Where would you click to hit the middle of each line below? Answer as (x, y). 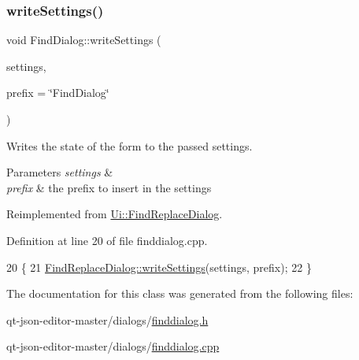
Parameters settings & (60, 172)
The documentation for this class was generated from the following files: (180, 293)
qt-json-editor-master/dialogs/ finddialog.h (107, 319)
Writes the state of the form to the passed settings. (130, 145)
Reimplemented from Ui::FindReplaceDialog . (115, 214)
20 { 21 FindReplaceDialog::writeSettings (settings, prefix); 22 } (159, 267)
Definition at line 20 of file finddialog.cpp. (107, 240)
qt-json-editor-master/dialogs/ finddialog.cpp (113, 346)
